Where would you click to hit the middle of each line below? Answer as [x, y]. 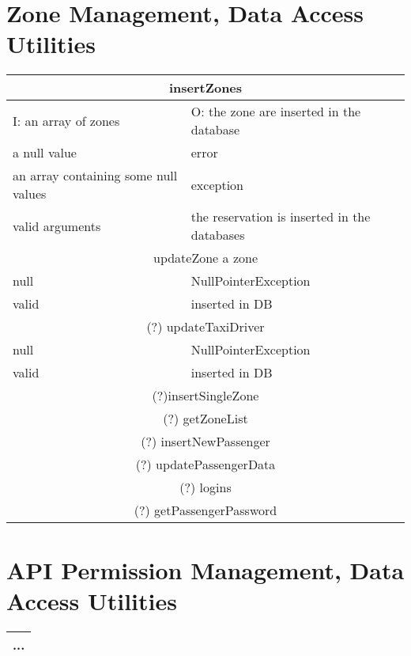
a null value [45, 153]
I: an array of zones [66, 120]
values [30, 194]
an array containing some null [95, 176]
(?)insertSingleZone [205, 396]
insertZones [205, 88]
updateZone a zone [205, 258]
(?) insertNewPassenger [205, 442]
